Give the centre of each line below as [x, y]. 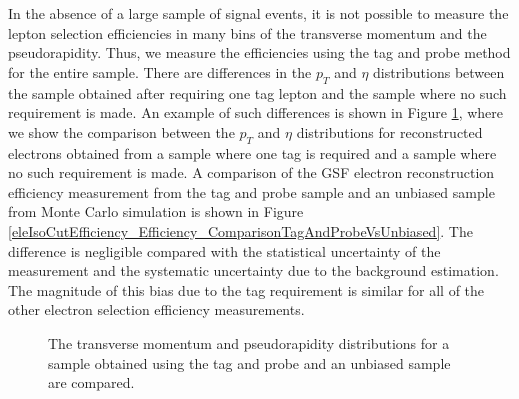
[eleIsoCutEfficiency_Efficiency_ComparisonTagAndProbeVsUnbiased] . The [240, 230]
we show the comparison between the [121, 131]
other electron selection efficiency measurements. [156, 309]
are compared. [91, 382]
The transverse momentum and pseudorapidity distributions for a [249, 342]
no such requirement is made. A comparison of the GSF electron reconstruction [251, 172]
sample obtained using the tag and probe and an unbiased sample [249, 362]
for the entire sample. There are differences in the [160, 71]
